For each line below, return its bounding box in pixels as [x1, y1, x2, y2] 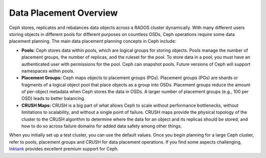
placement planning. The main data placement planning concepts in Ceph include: [9, 38, 176, 44]
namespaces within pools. [21, 68, 75, 74]
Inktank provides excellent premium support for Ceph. [9, 146, 119, 152]
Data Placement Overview [9, 7, 118, 18]
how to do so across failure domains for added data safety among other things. [21, 123, 182, 129]
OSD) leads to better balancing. [21, 95, 86, 101]
